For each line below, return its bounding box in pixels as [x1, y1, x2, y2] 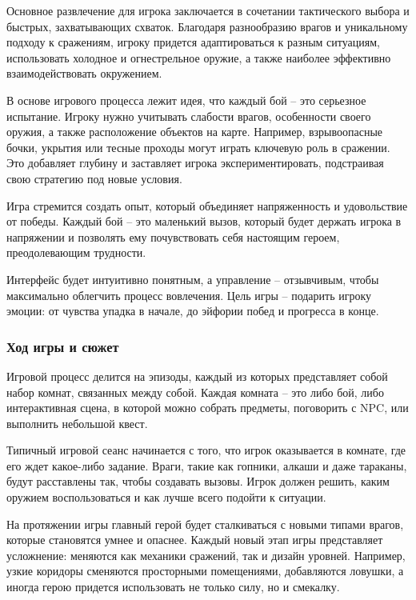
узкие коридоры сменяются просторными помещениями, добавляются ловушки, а [6, 562, 404, 579]
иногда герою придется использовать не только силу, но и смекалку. [6, 578, 340, 595]
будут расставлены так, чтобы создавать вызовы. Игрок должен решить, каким [6, 473, 390, 490]
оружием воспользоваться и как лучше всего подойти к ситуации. [6, 489, 326, 506]
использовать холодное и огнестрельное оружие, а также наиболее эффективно [6, 49, 391, 66]
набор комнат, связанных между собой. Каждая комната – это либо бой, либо [6, 383, 384, 400]
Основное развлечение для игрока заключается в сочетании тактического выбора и [6, 2, 410, 18]
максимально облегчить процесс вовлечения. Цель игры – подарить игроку [6, 286, 372, 303]
